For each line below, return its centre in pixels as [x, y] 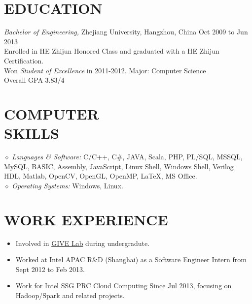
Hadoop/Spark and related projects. [70, 295]
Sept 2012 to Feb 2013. [50, 269]
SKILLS [32, 133]
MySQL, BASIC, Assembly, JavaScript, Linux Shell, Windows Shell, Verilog [119, 166]
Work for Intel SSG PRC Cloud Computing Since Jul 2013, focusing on [124, 286]
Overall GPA [23, 80]
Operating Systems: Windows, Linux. [68, 185]
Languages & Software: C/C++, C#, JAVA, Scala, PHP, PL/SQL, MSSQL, [127, 156]
